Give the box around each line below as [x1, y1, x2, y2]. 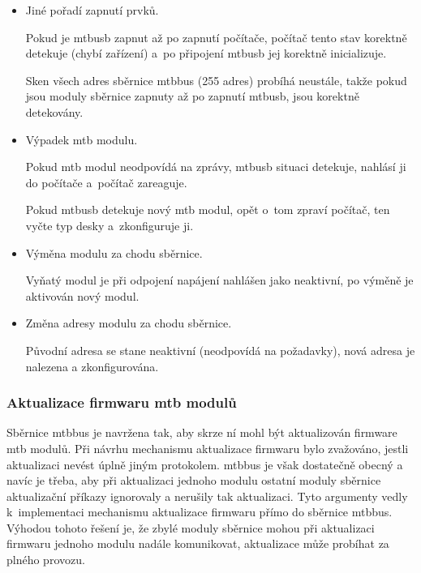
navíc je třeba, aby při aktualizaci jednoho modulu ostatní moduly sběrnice [6, 472, 381, 489]
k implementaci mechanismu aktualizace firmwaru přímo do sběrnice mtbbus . [6, 503, 393, 520]
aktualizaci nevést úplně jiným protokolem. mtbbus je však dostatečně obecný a [6, 455, 403, 473]
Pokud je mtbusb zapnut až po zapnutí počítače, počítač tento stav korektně [25, 28, 407, 45]
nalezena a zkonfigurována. [25, 357, 159, 374]
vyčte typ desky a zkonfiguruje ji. [25, 216, 194, 233]
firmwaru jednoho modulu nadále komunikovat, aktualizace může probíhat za [6, 535, 389, 552]
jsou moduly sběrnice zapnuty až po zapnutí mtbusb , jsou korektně [25, 88, 359, 105]
